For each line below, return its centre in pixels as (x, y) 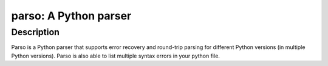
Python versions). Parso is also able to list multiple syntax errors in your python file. (115, 56)
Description (36, 32)
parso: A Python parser (71, 16)
